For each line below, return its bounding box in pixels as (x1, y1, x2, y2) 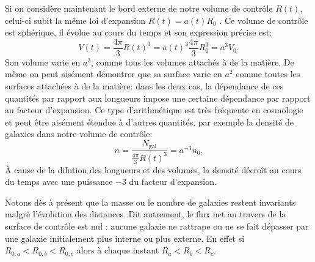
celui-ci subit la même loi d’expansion (5, 13, 145, 26)
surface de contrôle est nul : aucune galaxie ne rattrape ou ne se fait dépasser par (5, 220, 309, 233)
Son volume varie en (5, 55, 81, 68)
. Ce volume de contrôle (219, 13, 308, 26)
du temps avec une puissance (5, 175, 113, 188)
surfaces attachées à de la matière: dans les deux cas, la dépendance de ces (5, 80, 284, 92)
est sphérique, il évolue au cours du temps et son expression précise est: (5, 26, 272, 39)
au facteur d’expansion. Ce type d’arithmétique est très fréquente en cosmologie (5, 103, 303, 116)
